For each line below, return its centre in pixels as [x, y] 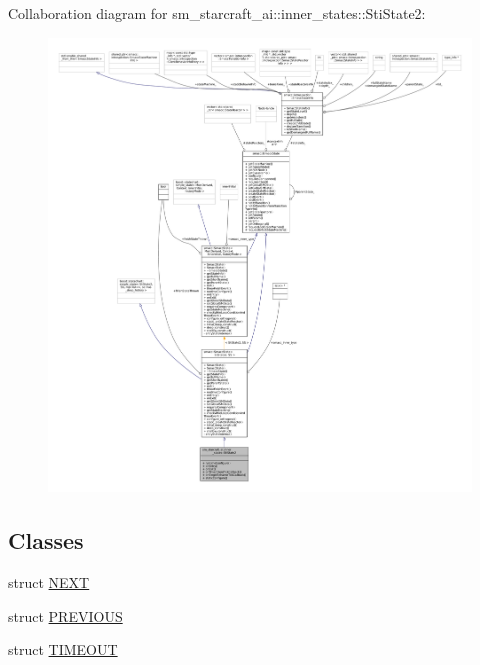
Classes [46, 540]
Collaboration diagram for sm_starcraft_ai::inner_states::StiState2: [217, 13]
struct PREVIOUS [65, 615]
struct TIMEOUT [63, 649]
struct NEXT [49, 582]
